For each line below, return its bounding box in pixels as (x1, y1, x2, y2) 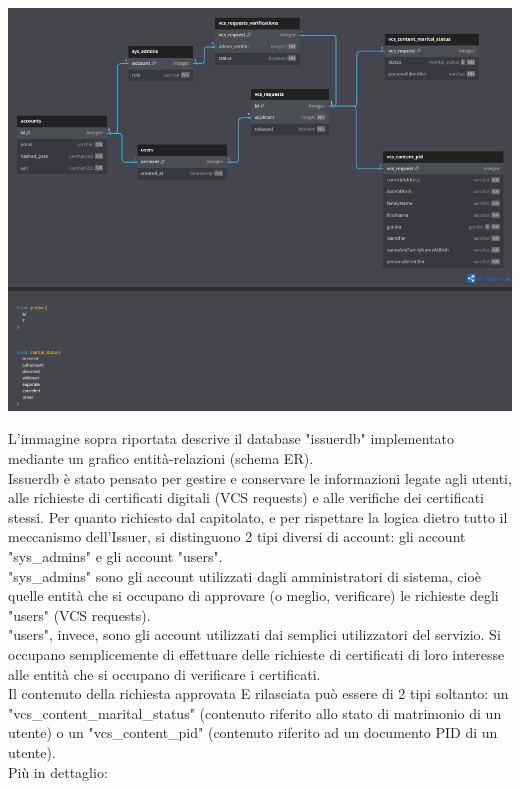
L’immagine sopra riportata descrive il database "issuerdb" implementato (8, 428, 455, 449)
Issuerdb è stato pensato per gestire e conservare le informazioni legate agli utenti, (8, 467, 512, 488)
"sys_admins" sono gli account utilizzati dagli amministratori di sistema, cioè (8, 565, 482, 586)
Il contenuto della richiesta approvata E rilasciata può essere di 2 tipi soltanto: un (8, 683, 509, 704)
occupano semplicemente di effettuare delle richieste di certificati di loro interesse (8, 644, 505, 664)
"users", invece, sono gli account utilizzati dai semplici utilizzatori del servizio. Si (8, 624, 501, 645)
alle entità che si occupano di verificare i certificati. (8, 663, 321, 684)
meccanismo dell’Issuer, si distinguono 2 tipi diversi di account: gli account (8, 526, 466, 547)
